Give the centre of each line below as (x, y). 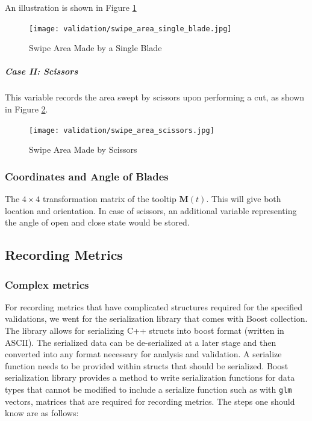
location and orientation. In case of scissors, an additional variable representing (151, 210)
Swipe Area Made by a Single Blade (95, 48)
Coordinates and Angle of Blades (87, 176)
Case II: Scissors (42, 71)
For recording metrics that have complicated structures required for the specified (154, 306)
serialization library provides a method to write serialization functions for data (150, 377)
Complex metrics (47, 284)
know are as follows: (42, 413)
